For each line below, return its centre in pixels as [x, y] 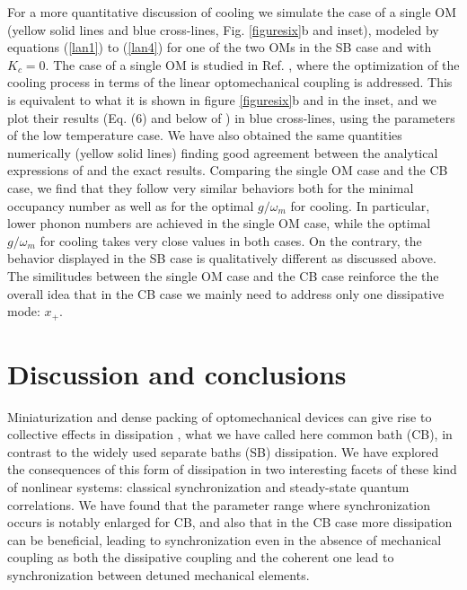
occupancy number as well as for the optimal [131, 205]
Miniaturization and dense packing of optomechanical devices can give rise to [220, 416]
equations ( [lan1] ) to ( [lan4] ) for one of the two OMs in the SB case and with [220, 47]
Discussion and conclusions [177, 373]
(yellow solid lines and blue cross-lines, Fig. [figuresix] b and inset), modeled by [223, 29]
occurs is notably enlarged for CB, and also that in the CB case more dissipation [230, 522]
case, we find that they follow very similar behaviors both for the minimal [211, 187]
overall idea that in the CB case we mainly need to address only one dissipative [226, 293]
